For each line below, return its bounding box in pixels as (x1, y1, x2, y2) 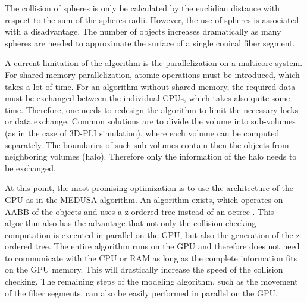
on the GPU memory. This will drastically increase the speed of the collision (5, 263, 283, 276)
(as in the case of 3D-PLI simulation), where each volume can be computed (5, 126, 280, 139)
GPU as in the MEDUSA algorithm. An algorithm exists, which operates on (5, 193, 283, 205)
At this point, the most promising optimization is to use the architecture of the (5, 182, 294, 194)
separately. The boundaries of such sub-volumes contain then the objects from (5, 138, 289, 151)
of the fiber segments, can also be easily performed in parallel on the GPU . (5, 286, 278, 299)
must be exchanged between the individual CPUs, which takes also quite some (5, 92, 290, 104)
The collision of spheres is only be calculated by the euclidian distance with (5, 2, 280, 14)
